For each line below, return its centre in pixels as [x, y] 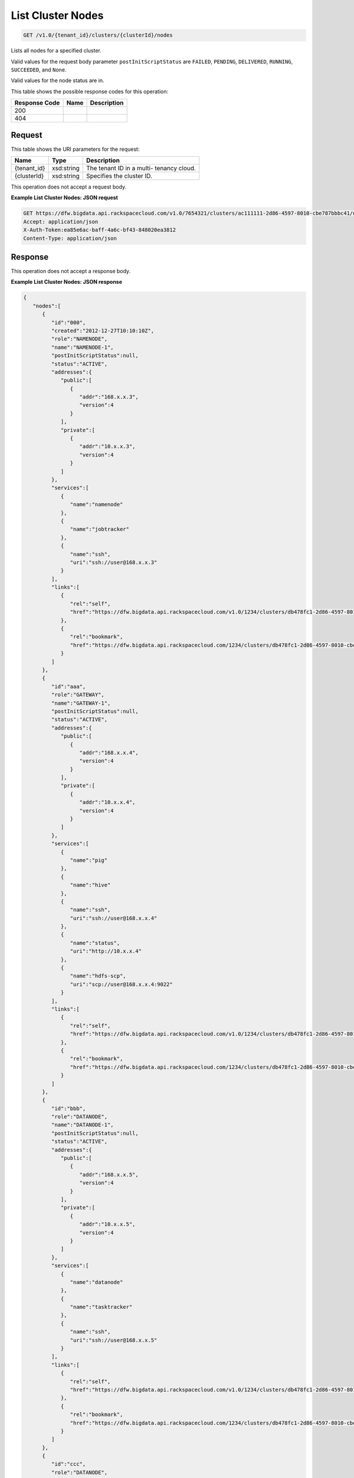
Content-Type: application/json [70, 238]
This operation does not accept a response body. [71, 271]
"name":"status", [95, 943]
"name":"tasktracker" [101, 1307]
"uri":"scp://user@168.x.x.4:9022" [122, 984]
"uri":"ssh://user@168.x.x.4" [114, 918]
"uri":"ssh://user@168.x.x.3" [114, 562]
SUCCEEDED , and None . [39, 69]
